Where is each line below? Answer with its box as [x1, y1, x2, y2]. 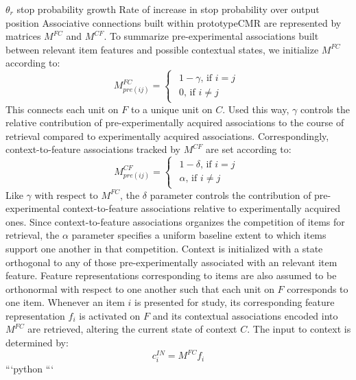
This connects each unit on [5, 102, 119, 116]
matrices [5, 29, 41, 43]
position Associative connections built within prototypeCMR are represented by [5, 15, 342, 29]
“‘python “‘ [5, 361, 54, 376]
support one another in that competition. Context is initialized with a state [5, 241, 323, 255]
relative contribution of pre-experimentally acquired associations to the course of [5, 115, 344, 130]
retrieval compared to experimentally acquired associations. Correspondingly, [5, 128, 329, 143]
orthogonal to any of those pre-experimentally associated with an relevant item [5, 254, 337, 269]
